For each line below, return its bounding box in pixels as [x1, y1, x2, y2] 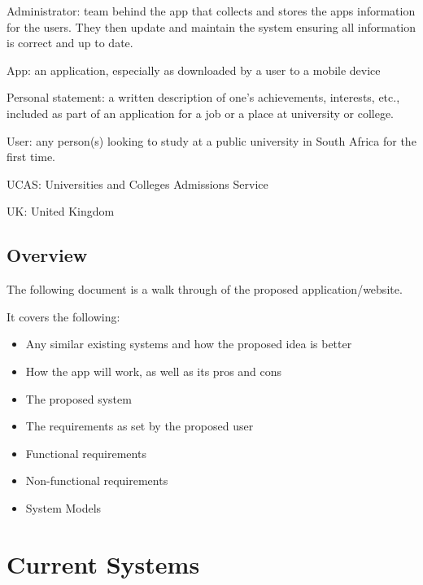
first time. [7, 148, 56, 165]
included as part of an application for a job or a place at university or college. [7, 104, 394, 121]
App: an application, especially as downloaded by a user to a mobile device [7, 61, 381, 78]
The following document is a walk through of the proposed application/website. [7, 281, 403, 298]
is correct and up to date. [7, 34, 133, 51]
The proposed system [25, 390, 132, 407]
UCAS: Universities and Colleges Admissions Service [7, 175, 268, 192]
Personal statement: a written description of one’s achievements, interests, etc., [7, 89, 400, 106]
